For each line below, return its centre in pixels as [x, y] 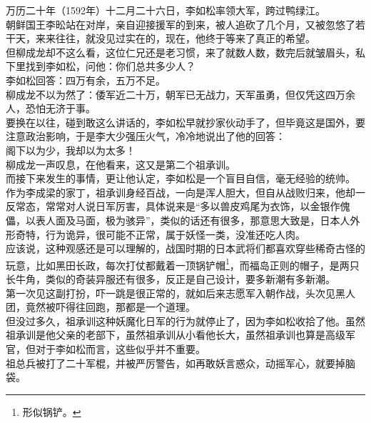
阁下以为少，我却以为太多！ [71, 150]
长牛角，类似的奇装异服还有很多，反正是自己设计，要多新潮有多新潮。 [171, 278]
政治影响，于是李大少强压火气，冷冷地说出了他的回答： [155, 136]
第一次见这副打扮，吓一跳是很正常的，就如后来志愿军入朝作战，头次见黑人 [181, 293]
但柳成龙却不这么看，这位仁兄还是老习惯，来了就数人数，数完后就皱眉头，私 [185, 52]
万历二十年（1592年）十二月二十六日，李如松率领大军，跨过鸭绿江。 [166, 10]
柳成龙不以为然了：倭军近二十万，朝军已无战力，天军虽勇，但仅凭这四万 [176, 94]
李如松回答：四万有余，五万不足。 [86, 80]
